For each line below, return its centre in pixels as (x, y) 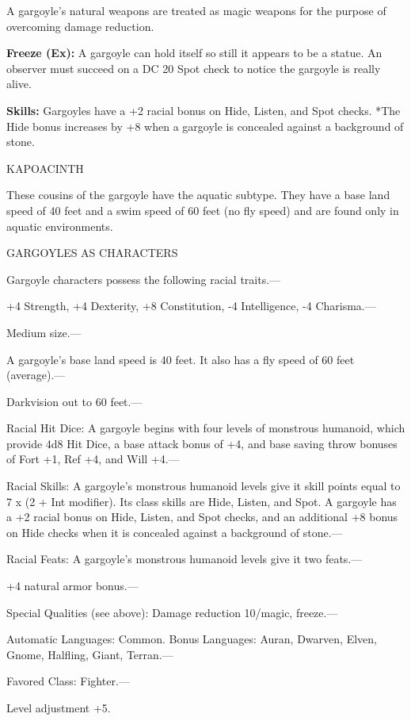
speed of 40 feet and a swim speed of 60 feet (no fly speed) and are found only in (203, 210)
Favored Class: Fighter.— (68, 681)
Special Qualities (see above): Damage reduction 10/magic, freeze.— (172, 612)
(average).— (36, 375)
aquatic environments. (60, 226)
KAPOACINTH (45, 168)
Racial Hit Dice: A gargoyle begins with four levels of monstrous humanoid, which (206, 428)
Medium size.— (44, 332)
